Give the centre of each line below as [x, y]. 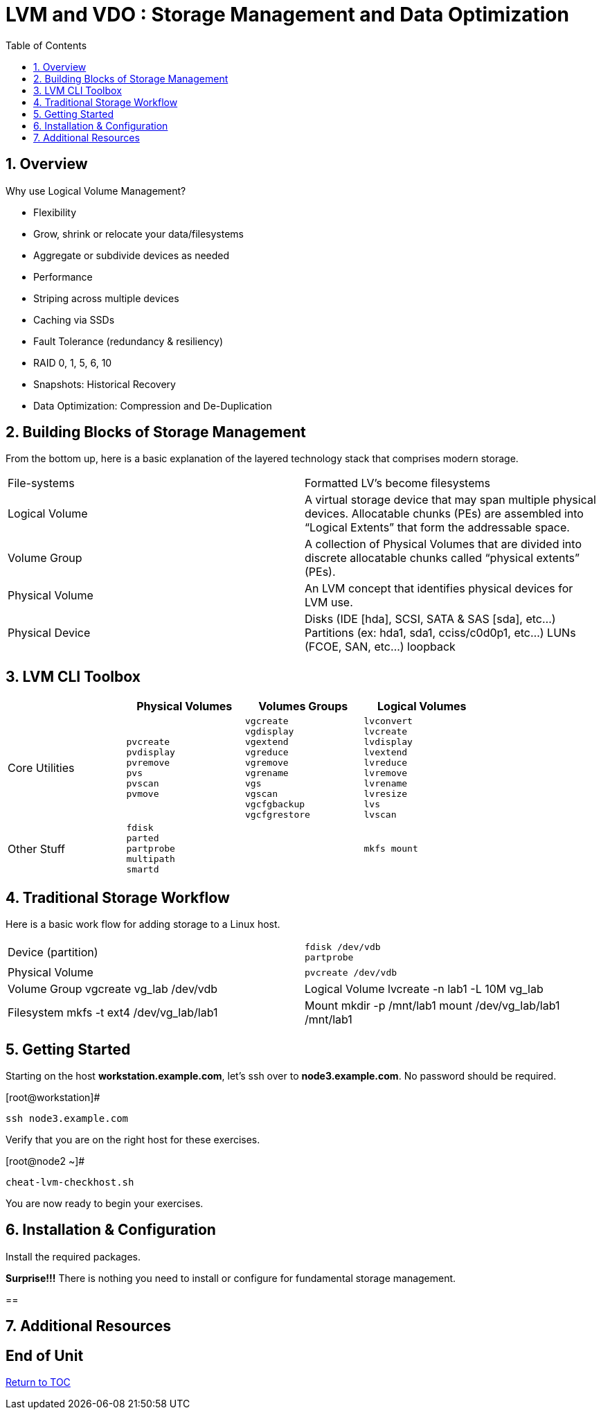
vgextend [267, 742]
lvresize [386, 794]
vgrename [267, 773]
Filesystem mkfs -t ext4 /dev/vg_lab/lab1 [113, 1013]
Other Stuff [36, 849]
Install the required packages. [73, 1256]
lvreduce [386, 763]
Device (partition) [53, 952]
